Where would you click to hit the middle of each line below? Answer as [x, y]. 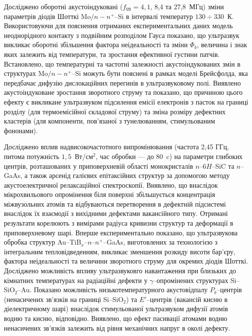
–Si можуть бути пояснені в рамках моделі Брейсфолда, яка [160, 73]
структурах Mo [26, 73]
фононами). [21, 130]
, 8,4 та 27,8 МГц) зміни [187, 6]
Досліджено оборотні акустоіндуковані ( [63, 6]
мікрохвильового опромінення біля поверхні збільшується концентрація [110, 194]
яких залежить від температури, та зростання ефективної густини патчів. [112, 54]
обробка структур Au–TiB [43, 242]
